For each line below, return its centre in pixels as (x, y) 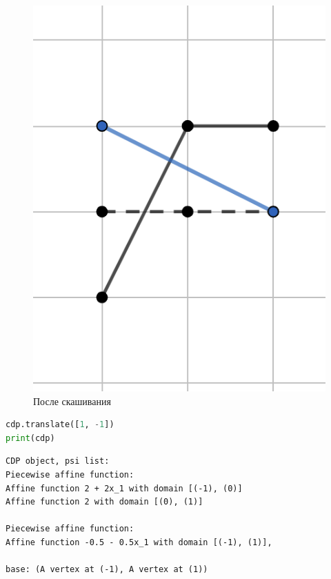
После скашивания (72, 401)
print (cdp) (30, 438)
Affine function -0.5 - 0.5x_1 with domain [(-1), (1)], (139, 543)
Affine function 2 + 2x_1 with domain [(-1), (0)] (124, 488)
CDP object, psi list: (58, 461)
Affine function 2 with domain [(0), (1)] (104, 502)
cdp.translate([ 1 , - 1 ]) (60, 425)
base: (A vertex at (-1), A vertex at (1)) (107, 570)
